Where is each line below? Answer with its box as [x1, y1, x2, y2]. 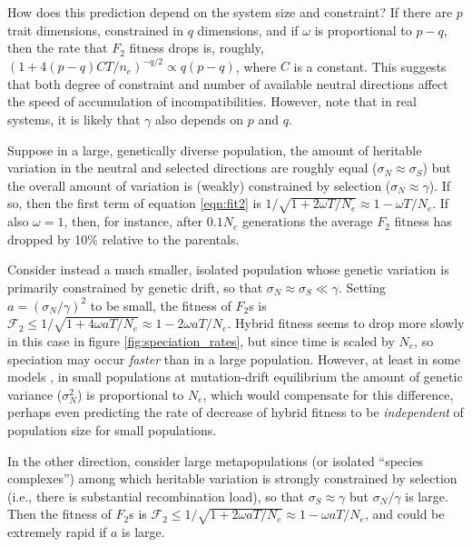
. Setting [338, 277, 386, 296]
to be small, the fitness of [90, 295, 231, 314]
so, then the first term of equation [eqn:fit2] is [7, 194, 261, 213]
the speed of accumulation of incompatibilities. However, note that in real [7, 92, 417, 111]
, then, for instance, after [64, 212, 203, 231]
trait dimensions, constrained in [7, 20, 183, 39]
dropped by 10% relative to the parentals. [7, 229, 240, 248]
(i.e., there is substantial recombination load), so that [7, 486, 305, 505]
